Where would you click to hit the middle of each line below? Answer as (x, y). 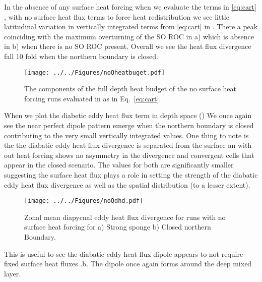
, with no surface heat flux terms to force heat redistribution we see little (117, 16)
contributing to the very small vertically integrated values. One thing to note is (126, 135)
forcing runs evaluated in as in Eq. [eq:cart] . (93, 98)
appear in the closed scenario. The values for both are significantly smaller (119, 165)
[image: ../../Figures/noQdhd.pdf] (84, 201)
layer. (13, 273)
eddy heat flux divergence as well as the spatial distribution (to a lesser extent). (127, 184)
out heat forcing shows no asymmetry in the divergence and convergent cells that (129, 155)
